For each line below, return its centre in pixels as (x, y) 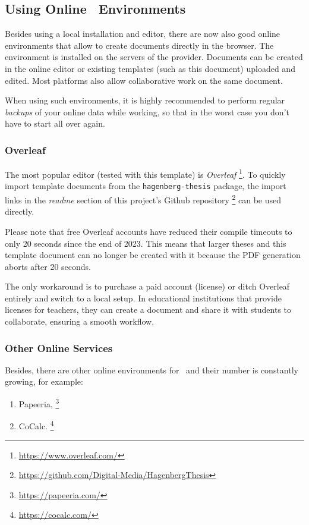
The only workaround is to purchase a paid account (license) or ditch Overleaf (147, 286)
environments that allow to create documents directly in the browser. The (139, 45)
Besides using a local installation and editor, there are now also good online (143, 34)
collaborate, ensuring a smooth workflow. (80, 321)
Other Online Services (59, 348)
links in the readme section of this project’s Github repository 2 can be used (143, 199)
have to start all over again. (55, 123)
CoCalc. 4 (36, 425)
